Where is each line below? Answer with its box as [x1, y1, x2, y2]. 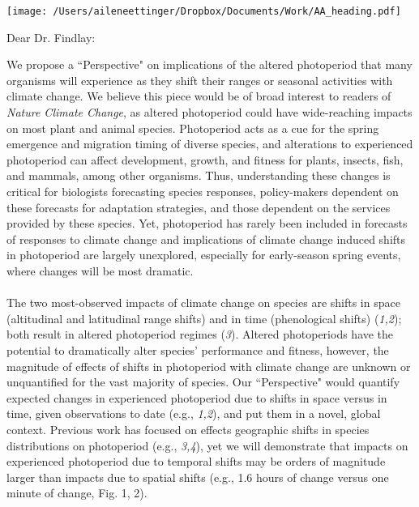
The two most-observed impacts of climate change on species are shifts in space [6, 294, 400, 311]
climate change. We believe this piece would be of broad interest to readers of [6, 87, 391, 104]
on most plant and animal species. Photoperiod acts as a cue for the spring [6, 119, 379, 136]
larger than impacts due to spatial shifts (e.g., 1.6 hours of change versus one [6, 468, 389, 485]
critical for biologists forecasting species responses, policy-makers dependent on [6, 183, 399, 199]
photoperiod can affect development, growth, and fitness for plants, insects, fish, [6, 151, 404, 168]
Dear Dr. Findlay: [6, 28, 96, 45]
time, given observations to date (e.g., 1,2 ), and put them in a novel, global [6, 405, 381, 422]
